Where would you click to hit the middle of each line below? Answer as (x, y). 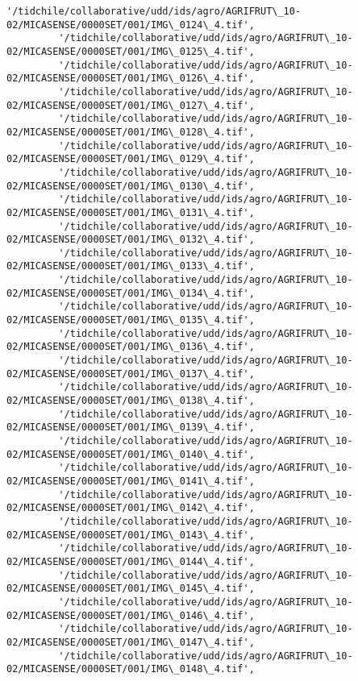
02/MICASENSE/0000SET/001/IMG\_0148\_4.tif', (131, 669)
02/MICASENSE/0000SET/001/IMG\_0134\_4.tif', (131, 293)
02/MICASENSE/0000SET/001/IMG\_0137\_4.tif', (131, 374)
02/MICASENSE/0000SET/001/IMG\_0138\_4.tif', (131, 401)
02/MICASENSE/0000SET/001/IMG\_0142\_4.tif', (131, 508)
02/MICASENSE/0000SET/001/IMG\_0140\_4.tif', (131, 454)
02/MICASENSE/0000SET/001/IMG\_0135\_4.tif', (131, 320)
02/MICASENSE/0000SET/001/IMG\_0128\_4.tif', (131, 132)
